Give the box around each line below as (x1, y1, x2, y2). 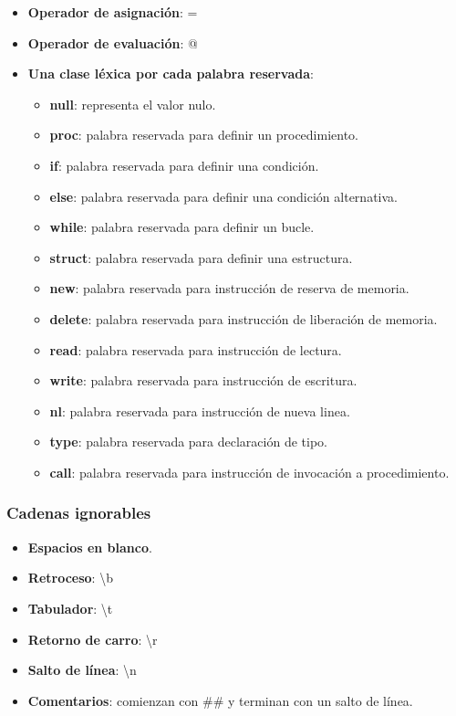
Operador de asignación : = (27, 3, 198, 21)
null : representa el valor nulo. (49, 94, 216, 113)
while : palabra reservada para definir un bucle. (49, 217, 315, 237)
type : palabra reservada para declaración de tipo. (49, 432, 327, 451)
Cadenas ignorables (6, 501, 151, 524)
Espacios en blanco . (27, 537, 152, 556)
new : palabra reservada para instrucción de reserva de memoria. (49, 279, 409, 298)
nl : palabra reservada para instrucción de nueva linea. (49, 401, 350, 420)
